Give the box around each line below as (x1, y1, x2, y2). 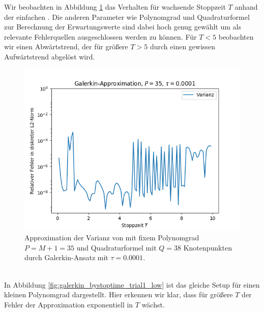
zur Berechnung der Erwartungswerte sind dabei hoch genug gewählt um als (4, 21, 241, 32)
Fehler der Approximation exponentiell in (4, 299, 133, 309)
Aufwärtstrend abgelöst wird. (4, 51, 95, 61)
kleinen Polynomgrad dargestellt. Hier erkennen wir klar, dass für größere (4, 289, 233, 300)
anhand (234, 2, 258, 12)
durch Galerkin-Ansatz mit (24, 252, 108, 263)
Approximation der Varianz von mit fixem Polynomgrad (24, 232, 199, 243)
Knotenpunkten (183, 242, 232, 253)
